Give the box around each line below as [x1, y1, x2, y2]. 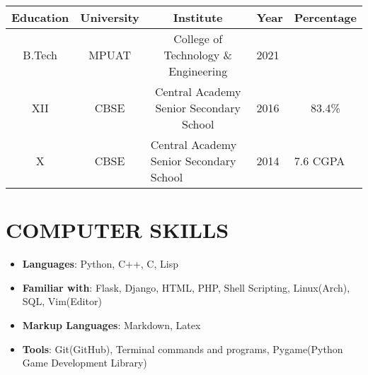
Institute [173, 9, 223, 25]
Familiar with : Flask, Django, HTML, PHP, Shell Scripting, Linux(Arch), [22, 280, 350, 294]
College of [173, 30, 223, 47]
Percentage [294, 9, 357, 25]
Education [11, 9, 69, 25]
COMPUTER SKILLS [6, 215, 229, 244]
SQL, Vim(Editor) [22, 294, 102, 309]
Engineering [168, 63, 228, 79]
